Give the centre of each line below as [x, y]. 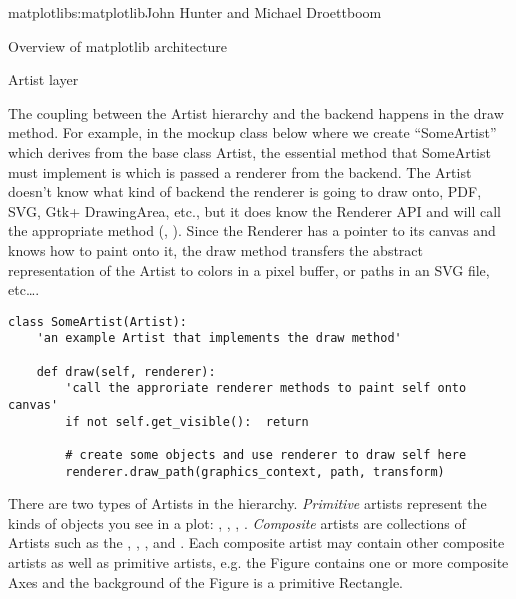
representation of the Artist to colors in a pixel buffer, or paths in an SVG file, [249, 269]
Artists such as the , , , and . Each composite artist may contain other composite [256, 542]
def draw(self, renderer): [126, 371]
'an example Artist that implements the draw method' [219, 338]
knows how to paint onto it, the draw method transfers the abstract [216, 249]
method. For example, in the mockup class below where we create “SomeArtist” [252, 132]
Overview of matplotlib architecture [118, 45]
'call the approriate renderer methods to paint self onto [266, 388]
